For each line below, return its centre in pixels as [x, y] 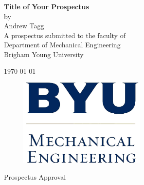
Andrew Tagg [24, 26]
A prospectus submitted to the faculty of [65, 35]
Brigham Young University [44, 54]
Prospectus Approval [35, 176]
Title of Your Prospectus [46, 6]
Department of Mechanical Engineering [62, 45]
